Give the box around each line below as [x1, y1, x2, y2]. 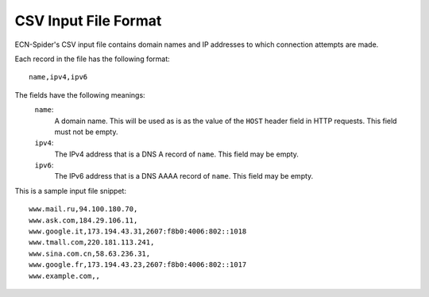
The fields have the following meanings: [14, 90, 146, 99]
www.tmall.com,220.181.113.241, [29, 238, 155, 247]
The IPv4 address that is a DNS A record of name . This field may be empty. [54, 149, 300, 159]
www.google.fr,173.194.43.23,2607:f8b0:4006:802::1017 [29, 260, 247, 269]
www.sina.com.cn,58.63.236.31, [29, 249, 151, 258]
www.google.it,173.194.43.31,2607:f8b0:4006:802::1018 [29, 227, 247, 236]
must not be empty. [54, 127, 118, 137]
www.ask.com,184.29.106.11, [29, 215, 138, 225]
